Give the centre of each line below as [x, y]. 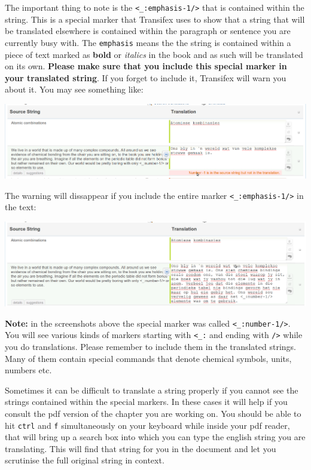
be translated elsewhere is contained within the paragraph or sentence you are [148, 31]
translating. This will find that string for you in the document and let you [141, 448]
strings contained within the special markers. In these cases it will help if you [146, 402]
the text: [21, 207]
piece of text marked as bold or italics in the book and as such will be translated [154, 54]
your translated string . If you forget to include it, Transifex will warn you [146, 77]
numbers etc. [28, 370]
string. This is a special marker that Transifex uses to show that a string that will [155, 19]
